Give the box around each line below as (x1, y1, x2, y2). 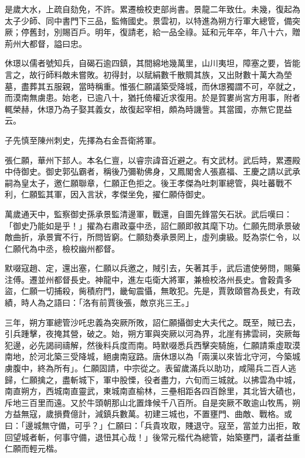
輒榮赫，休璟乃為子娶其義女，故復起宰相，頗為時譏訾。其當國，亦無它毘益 (5, 102, 292, 115)
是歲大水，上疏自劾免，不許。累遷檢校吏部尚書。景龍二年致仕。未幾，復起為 (5, 3, 300, 15)
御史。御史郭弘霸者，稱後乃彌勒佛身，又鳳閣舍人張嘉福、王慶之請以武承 (21, 165, 300, 177)
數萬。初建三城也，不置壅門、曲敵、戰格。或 (119, 408, 292, 420)
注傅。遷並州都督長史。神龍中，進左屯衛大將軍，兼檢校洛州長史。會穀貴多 (5, 273, 292, 285)
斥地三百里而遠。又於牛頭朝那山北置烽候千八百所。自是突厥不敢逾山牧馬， (5, 396, 292, 408)
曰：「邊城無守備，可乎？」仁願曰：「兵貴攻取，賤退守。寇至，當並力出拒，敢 (5, 419, 300, 431)
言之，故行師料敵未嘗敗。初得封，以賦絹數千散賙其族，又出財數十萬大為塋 (5, 68, 292, 80)
